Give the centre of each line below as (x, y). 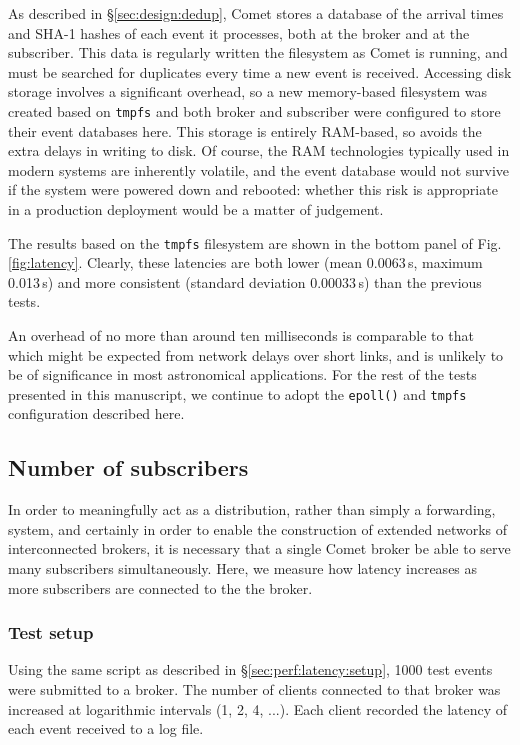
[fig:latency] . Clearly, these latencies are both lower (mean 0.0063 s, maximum (245, 262)
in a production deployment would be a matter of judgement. (196, 209)
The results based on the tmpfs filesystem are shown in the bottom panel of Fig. (255, 242)
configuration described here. (96, 413)
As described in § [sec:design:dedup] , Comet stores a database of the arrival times (256, 13)
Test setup (51, 632)
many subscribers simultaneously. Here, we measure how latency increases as (243, 568)
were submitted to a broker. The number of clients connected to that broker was (254, 689)
